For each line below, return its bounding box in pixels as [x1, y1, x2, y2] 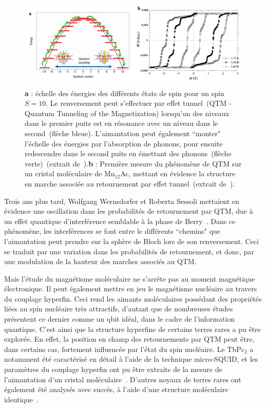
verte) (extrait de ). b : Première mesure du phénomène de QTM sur [25, 158, 242, 169]
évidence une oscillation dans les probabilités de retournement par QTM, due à [4, 206, 253, 216]
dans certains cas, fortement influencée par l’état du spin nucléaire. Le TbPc [4, 343, 244, 354]
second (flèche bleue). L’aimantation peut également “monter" [25, 127, 221, 138]
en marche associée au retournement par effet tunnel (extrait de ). [25, 178, 235, 189]
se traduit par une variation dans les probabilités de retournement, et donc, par [4, 246, 254, 256]
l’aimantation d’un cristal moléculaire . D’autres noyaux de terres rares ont [4, 374, 241, 384]
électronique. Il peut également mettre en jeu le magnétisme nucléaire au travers [4, 283, 257, 294]
